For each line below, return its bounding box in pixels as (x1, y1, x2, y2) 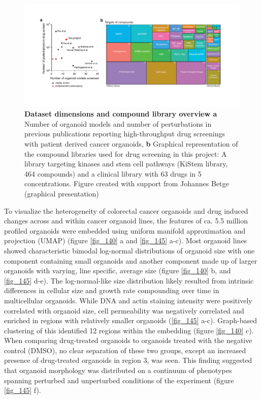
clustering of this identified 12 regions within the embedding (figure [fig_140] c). (4, 325, 254, 335)
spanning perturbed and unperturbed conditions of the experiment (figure (4, 375, 234, 385)
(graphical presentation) (24, 188, 99, 198)
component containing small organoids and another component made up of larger (4, 255, 257, 266)
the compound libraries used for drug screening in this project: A (24, 148, 227, 159)
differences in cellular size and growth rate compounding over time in (4, 285, 219, 296)
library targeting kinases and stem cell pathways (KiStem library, (24, 158, 228, 169)
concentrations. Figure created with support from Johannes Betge (24, 178, 229, 189)
